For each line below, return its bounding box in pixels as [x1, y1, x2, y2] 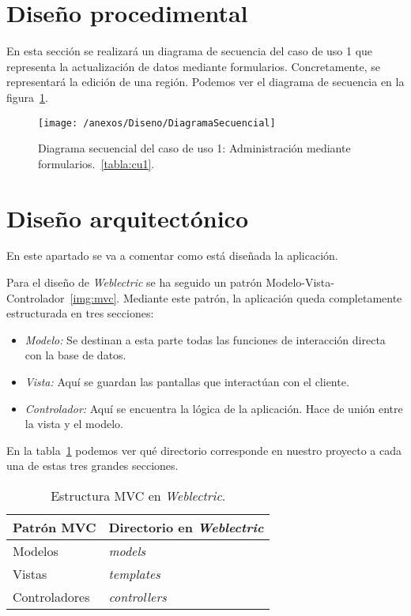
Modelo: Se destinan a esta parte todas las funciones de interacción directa [25, 331, 386, 347]
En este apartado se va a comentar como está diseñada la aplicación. [6, 247, 338, 264]
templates [108, 565, 160, 583]
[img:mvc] [70, 289, 117, 306]
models [108, 542, 146, 560]
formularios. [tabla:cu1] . [38, 155, 155, 171]
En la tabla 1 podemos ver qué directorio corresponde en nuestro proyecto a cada [6, 441, 402, 458]
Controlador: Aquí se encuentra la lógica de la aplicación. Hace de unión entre [25, 400, 403, 416]
